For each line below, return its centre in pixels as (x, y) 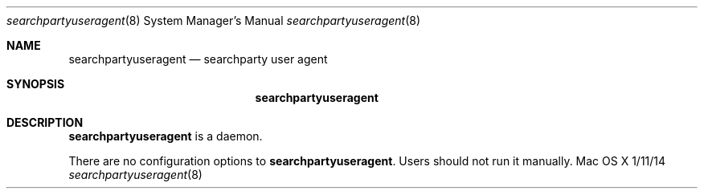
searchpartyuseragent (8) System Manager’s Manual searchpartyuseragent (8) (214, 20)
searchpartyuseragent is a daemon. (166, 136)
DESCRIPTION (45, 122)
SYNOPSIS (36, 84)
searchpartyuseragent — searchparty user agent (198, 59)
